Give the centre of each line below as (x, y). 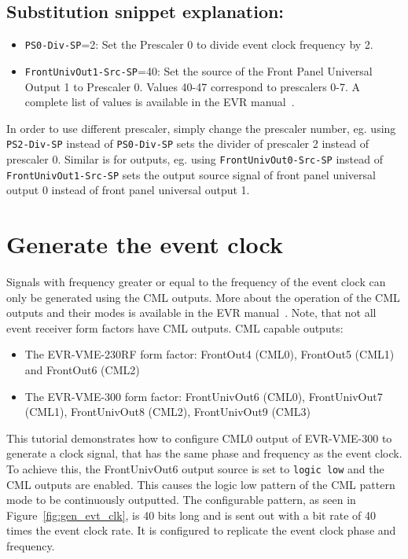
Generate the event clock (145, 244)
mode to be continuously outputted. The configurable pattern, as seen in (181, 500)
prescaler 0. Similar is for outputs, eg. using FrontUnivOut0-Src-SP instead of (195, 158)
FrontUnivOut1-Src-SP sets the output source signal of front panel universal (191, 174)
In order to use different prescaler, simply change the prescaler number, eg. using (201, 128)
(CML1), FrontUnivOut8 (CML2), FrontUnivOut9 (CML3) (167, 412)
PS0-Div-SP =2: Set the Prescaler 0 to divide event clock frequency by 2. (199, 44)
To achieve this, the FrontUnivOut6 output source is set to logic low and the (195, 468)
